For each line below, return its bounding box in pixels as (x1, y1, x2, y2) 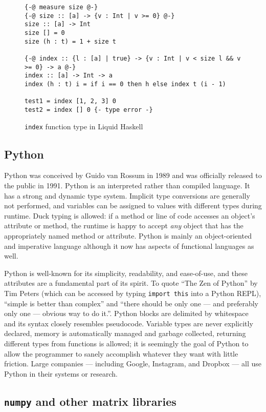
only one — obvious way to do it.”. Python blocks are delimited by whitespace (4, 308, 249, 319)
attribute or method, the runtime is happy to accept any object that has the (4, 220, 243, 231)
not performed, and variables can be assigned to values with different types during (4, 200, 262, 211)
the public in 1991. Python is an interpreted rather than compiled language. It (4, 180, 250, 190)
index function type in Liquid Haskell (25, 121, 143, 131)
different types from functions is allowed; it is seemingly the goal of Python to (4, 338, 249, 348)
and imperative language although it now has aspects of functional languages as (4, 240, 254, 251)
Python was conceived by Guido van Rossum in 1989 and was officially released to (4, 170, 262, 181)
